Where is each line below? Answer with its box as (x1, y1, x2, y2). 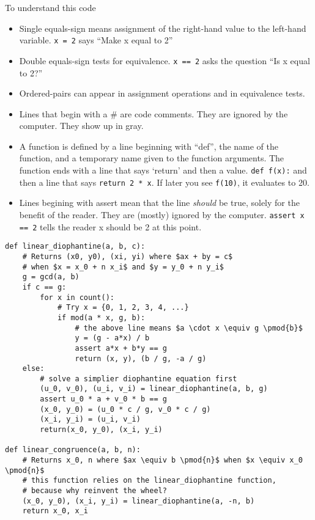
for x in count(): (40, 293, 114, 302)
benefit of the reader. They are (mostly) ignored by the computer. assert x (19, 208, 305, 221)
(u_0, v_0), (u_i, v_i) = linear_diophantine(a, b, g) (40, 384, 268, 394)
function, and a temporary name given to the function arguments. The (19, 152, 284, 164)
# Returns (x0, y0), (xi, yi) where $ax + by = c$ (22, 252, 233, 261)
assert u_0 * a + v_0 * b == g (40, 395, 167, 404)
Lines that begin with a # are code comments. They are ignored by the (19, 107, 288, 120)
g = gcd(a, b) (22, 273, 80, 282)
